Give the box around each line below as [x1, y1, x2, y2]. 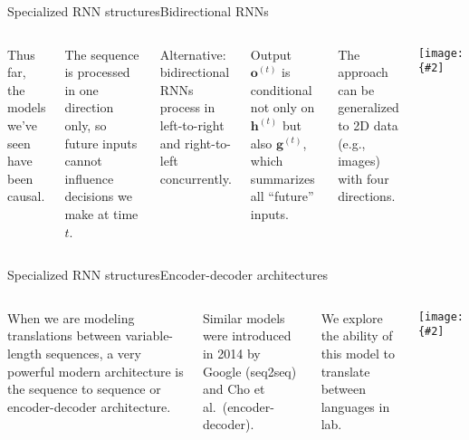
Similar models [202, 308, 285, 327]
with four [338, 168, 389, 187]
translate [321, 361, 370, 380]
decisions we [64, 187, 132, 206]
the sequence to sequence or [7, 379, 161, 398]
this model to [321, 343, 396, 362]
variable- [125, 326, 174, 345]
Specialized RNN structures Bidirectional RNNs [7, 2, 269, 20]
